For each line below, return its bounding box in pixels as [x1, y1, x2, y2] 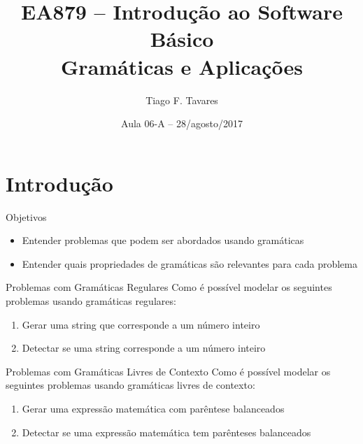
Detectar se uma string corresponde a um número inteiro [22, 341, 266, 355]
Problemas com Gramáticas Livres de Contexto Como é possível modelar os [6, 364, 331, 378]
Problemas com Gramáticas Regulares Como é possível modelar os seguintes [6, 280, 332, 294]
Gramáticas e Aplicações [61, 52, 303, 80]
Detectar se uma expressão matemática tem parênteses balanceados [22, 424, 311, 439]
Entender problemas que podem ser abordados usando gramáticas [22, 233, 304, 248]
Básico [150, 24, 214, 53]
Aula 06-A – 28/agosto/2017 [121, 116, 243, 131]
